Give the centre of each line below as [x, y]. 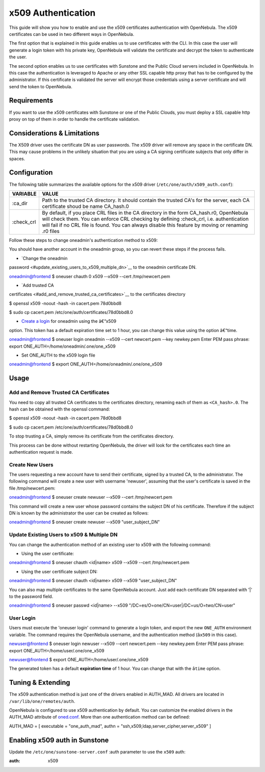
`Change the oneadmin [45, 258]
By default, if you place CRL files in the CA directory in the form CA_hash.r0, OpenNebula [145, 212]
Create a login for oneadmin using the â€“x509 [69, 321]
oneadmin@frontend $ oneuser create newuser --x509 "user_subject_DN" [84, 522]
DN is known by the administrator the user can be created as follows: [79, 513]
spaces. [17, 158]
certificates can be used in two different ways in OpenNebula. [72, 34]
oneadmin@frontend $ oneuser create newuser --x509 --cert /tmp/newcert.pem [91, 497]
